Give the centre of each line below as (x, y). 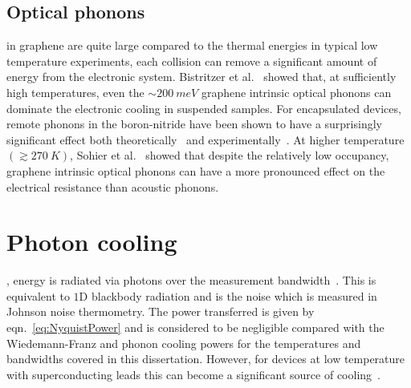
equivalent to (38, 295)
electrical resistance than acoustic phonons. (113, 186)
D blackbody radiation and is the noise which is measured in (228, 295)
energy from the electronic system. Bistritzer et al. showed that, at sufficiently (201, 77)
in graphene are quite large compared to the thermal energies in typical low (192, 45)
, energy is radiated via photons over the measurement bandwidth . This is (191, 280)
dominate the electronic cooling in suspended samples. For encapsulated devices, (204, 108)
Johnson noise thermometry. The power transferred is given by (161, 311)
